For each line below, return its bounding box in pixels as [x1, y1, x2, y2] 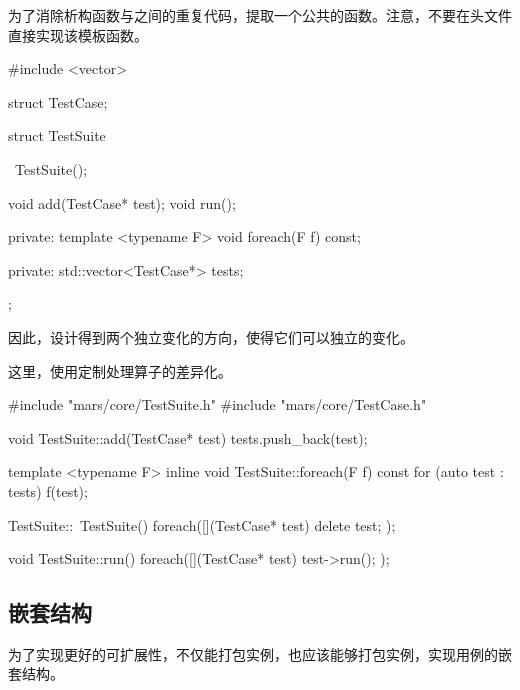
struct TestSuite [8, 125, 106, 146]
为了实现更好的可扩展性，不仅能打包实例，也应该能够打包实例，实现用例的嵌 [8, 643, 512, 664]
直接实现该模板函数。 [8, 24, 148, 45]
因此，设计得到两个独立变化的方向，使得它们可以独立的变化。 [8, 326, 414, 347]
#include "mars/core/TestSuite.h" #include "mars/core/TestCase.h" [8, 394, 427, 415]
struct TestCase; [8, 91, 108, 112]
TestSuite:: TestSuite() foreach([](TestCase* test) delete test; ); [8, 514, 396, 535]
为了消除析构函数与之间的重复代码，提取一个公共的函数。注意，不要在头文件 [8, 5, 512, 25]
